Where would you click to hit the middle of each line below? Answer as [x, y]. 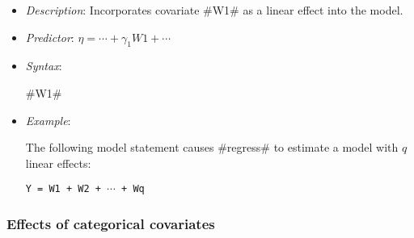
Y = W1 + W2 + [63, 189]
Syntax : [44, 66]
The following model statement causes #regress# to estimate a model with [212, 147]
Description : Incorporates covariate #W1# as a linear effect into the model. [214, 10]
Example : [48, 120]
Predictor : [50, 37]
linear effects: [58, 163]
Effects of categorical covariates [111, 223]
